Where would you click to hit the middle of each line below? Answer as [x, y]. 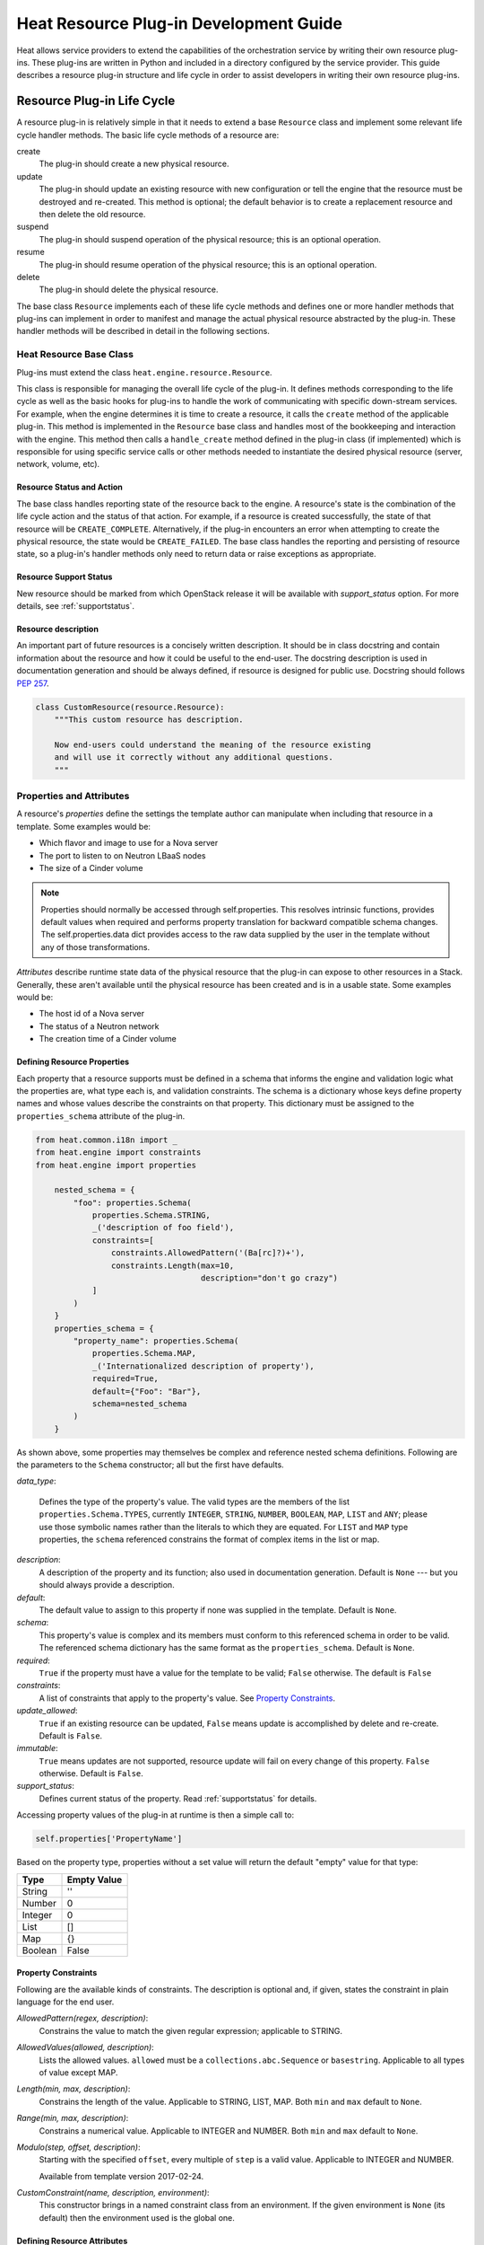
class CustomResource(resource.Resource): [130, 707]
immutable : [37, 1748]
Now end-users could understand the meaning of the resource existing [213, 744]
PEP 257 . [33, 683]
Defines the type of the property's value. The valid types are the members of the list [194, 1501]
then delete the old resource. [92, 214]
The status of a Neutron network [99, 1026]
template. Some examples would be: [84, 826]
